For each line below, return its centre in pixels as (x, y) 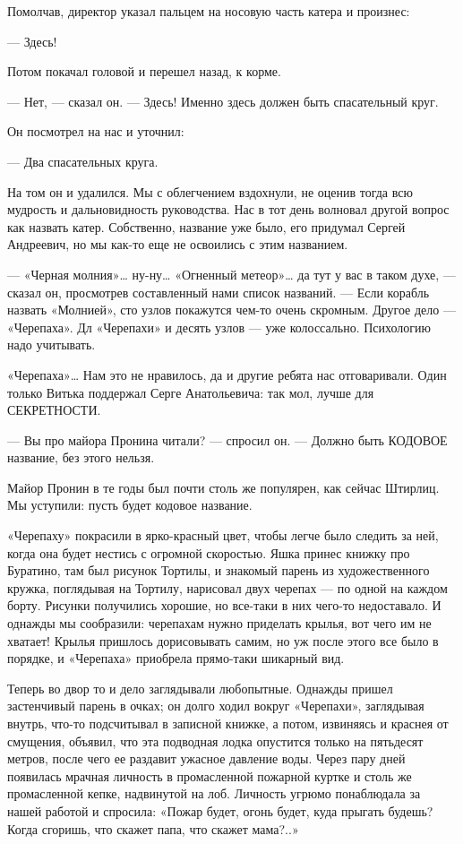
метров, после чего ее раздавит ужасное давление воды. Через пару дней (206, 758)
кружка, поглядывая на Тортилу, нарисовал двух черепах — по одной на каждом (227, 587)
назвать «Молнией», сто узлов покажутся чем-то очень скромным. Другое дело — (231, 310)
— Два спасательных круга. (83, 161)
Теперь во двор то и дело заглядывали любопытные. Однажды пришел (200, 688)
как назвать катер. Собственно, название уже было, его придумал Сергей (206, 226)
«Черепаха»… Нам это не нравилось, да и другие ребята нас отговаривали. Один (227, 374)
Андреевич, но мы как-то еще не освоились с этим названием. (178, 244)
